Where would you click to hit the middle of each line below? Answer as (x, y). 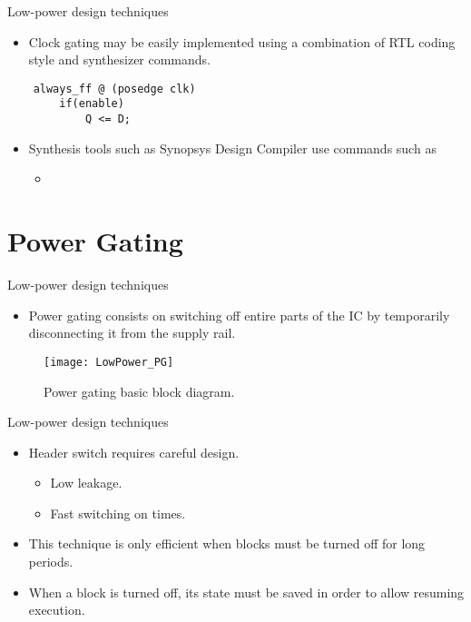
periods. (51, 562)
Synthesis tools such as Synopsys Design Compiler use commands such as (232, 148)
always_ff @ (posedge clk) (114, 89)
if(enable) (92, 104)
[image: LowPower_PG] (109, 362)
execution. (57, 610)
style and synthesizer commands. (120, 59)
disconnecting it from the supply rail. (132, 333)
